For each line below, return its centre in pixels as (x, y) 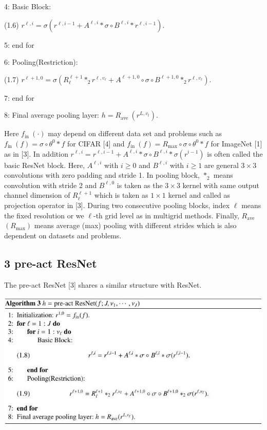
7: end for (19, 97)
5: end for (19, 44)
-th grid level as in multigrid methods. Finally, (166, 215)
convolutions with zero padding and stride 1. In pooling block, (102, 175)
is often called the (235, 153)
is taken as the (140, 185)
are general (221, 165)
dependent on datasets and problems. (63, 235)
